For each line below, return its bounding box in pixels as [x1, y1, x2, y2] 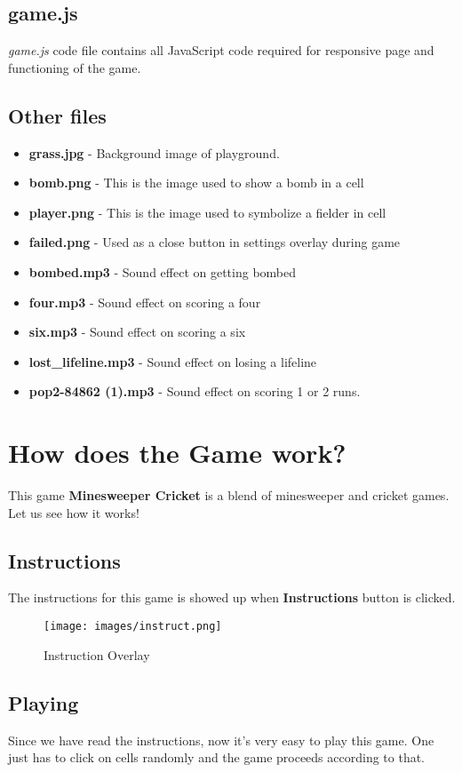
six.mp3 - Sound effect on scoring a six [28, 322, 246, 341]
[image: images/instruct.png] [44, 620, 222, 633]
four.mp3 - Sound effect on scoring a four [28, 292, 261, 311]
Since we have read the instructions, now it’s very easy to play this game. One [8, 730, 434, 749]
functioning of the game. [8, 58, 141, 76]
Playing [8, 688, 79, 716]
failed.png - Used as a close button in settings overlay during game [28, 233, 401, 251]
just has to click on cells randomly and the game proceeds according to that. [8, 748, 426, 767]
